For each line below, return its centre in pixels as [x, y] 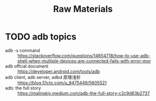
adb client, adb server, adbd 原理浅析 [43, 77]
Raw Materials [83, 9]
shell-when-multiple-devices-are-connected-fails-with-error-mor [84, 61]
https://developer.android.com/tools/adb [59, 71]
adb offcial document [27, 66]
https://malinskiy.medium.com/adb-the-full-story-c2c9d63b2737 [84, 93]
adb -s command [23, 50]
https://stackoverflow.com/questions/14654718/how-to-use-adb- [84, 56]
